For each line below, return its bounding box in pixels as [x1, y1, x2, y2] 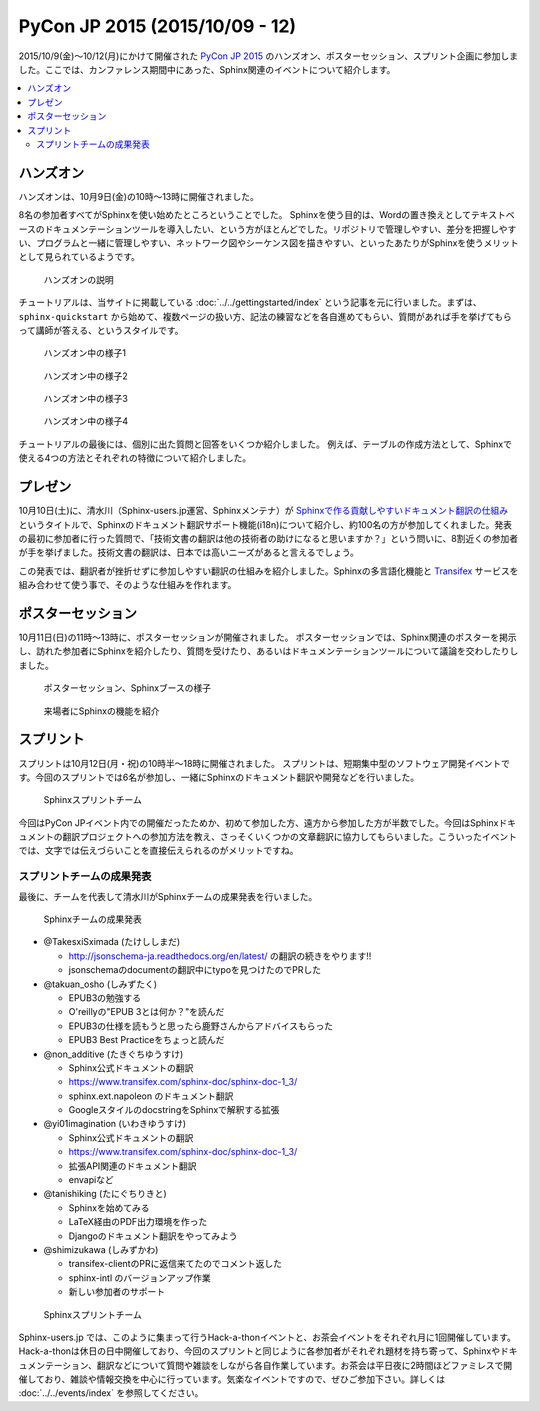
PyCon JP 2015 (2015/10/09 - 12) [18, 15, 297, 37]
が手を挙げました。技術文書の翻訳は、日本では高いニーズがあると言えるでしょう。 [18, 546, 360, 559]
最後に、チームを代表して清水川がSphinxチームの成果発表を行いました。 [18, 890, 318, 902]
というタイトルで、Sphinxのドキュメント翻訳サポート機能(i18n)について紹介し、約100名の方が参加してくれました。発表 [18, 518, 512, 530]
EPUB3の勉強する [68, 991, 142, 1004]
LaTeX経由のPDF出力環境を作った [68, 1216, 208, 1228]
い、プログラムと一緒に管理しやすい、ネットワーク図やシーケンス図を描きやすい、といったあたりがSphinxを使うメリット [18, 236, 519, 249]
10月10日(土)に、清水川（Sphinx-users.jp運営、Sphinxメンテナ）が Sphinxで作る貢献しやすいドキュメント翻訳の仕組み [18, 505, 509, 517]
